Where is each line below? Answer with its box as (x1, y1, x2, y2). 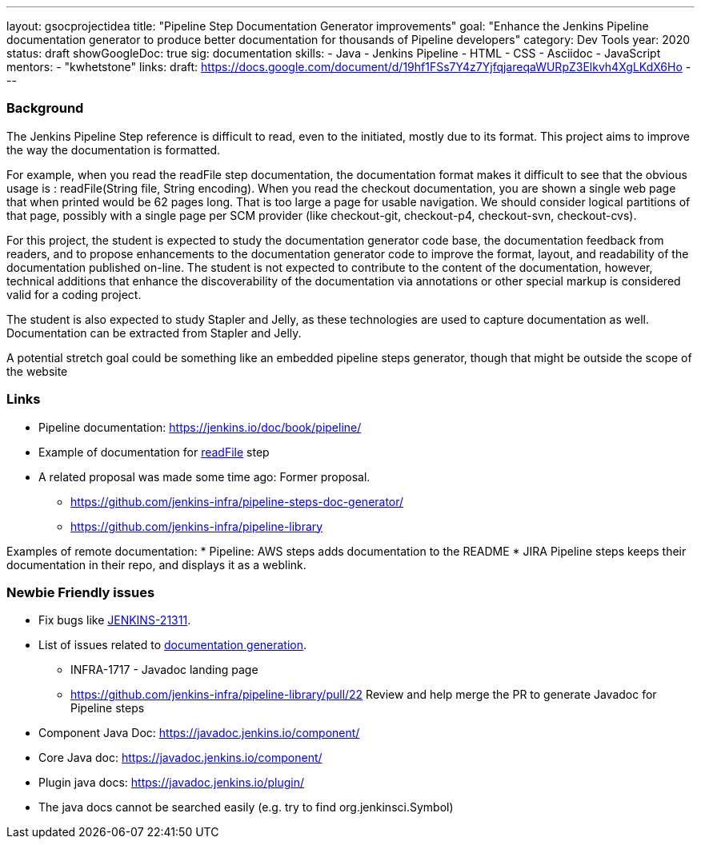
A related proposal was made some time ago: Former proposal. (38, 469, 371, 484)
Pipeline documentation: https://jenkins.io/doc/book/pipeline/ (38, 420, 362, 434)
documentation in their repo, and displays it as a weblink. (6, 557, 306, 572)
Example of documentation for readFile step (38, 444, 270, 459)
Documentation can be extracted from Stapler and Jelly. (6, 325, 302, 340)
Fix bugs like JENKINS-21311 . (38, 613, 191, 628)
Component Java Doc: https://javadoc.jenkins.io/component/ (38, 726, 360, 740)
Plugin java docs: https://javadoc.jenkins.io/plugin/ (38, 775, 304, 790)
